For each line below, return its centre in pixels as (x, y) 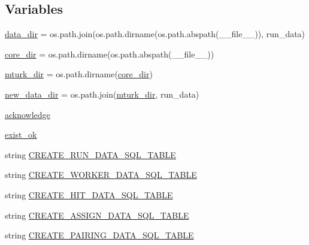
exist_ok (21, 134)
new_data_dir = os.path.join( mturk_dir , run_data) (102, 94)
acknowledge (28, 114)
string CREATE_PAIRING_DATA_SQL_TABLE (99, 235)
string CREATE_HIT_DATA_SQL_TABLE (89, 194)
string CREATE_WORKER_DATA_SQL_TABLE (101, 175)
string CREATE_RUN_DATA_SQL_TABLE (90, 154)
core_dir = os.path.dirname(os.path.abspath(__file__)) (110, 54)
